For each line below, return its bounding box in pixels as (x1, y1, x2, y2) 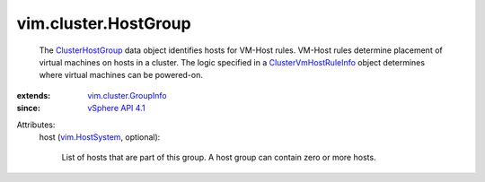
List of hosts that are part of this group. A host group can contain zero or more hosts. (61, 152, 376, 163)
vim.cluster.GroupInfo (87, 90, 167, 100)
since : (16, 103, 40, 114)
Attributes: (16, 119, 56, 130)
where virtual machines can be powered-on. (39, 70, 204, 81)
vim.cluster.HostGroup (16, 13, 192, 33)
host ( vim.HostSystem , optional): (39, 131, 161, 143)
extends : (16, 90, 51, 100)
